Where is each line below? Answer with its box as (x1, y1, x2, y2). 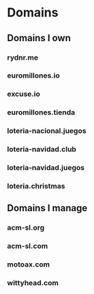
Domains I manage (7, 202, 88, 214)
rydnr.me (7, 53, 39, 62)
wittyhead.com (7, 278, 59, 288)
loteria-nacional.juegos (7, 126, 87, 136)
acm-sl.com (7, 241, 48, 251)
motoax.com (7, 260, 50, 269)
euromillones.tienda (7, 108, 76, 117)
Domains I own (7, 32, 72, 44)
